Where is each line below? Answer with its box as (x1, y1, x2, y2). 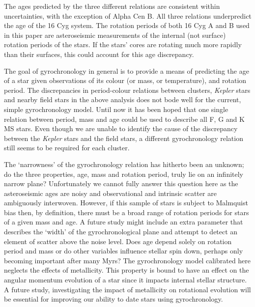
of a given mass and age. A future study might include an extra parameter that (4, 217, 243, 227)
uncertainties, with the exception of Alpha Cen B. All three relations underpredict (4, 10, 252, 21)
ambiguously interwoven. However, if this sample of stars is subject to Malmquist (4, 197, 248, 208)
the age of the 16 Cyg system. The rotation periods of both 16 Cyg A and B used (4, 20, 250, 30)
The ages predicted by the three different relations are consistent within (4, 1, 220, 11)
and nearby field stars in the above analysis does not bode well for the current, (4, 94, 241, 105)
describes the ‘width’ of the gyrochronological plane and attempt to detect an (4, 226, 238, 237)
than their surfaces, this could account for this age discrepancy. (4, 49, 194, 59)
